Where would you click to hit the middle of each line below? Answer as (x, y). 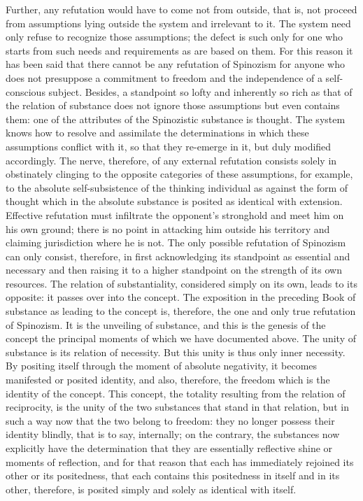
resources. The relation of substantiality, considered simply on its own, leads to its (181, 283)
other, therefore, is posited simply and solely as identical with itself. (151, 489)
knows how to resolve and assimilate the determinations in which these (157, 133)
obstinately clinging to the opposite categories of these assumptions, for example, (179, 174)
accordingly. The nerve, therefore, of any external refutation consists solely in (171, 160)
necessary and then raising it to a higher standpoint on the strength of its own (174, 270)
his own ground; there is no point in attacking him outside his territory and (168, 228)
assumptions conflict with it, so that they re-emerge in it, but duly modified (169, 146)
